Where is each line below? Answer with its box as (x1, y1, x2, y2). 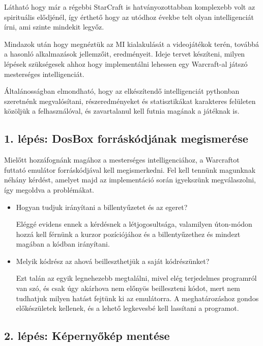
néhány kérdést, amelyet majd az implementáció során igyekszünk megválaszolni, (4, 174, 256, 185)
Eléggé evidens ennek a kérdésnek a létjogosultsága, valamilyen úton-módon (16, 219, 252, 229)
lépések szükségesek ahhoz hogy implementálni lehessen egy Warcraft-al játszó (4, 58, 248, 69)
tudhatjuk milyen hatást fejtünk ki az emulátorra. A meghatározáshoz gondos (16, 292, 259, 303)
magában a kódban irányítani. (16, 238, 110, 249)
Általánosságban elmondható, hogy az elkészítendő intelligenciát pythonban (4, 86, 240, 96)
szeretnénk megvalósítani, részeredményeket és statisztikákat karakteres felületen (4, 95, 256, 106)
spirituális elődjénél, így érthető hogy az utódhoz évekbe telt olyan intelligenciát (4, 11, 254, 22)
